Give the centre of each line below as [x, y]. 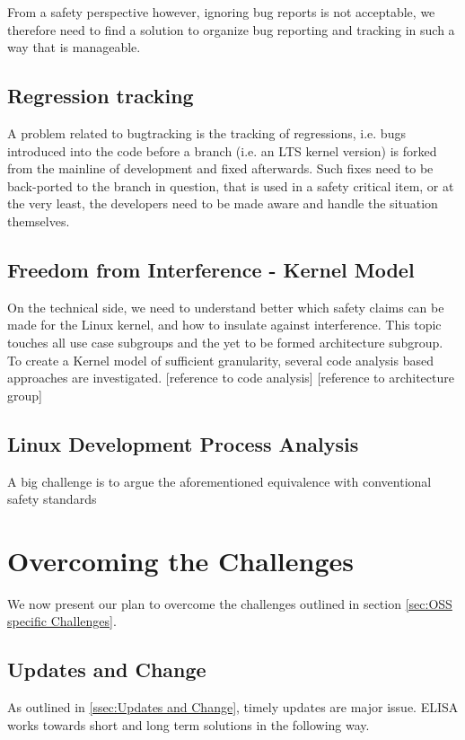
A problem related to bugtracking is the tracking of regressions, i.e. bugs [206, 132]
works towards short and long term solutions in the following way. [189, 724]
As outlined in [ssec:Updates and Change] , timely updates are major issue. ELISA [233, 707]
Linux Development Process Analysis [183, 443]
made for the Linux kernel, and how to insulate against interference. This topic [224, 325]
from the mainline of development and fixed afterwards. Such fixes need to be [220, 168]
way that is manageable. [74, 47]
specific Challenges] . [62, 621]
